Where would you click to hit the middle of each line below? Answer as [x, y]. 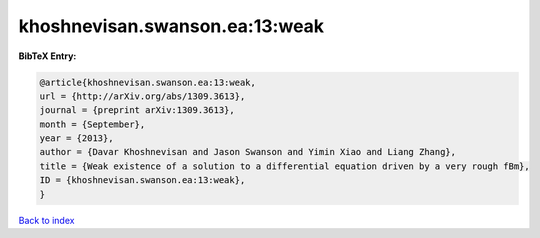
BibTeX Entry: [47, 56]
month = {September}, [92, 124]
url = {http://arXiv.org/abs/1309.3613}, [142, 96]
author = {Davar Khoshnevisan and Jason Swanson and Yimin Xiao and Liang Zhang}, [248, 152]
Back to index [46, 220]
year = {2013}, [76, 138]
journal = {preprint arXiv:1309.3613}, [137, 110]
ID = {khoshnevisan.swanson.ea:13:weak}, [142, 180]
